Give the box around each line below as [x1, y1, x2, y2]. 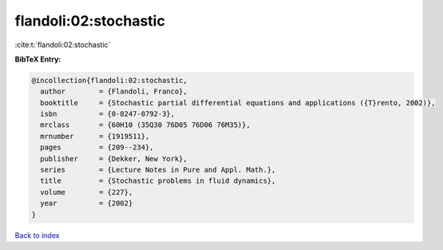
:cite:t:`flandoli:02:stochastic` [14, 40, 111, 50]
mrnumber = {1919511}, [40, 132, 150, 141]
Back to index [14, 230, 60, 240]
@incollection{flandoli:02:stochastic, [31, 76, 188, 85]
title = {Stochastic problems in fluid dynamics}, [40, 177, 276, 185]
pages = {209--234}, [40, 143, 155, 152]
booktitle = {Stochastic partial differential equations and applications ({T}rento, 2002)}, [40, 98, 436, 107]
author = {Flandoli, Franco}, [40, 87, 188, 96]
